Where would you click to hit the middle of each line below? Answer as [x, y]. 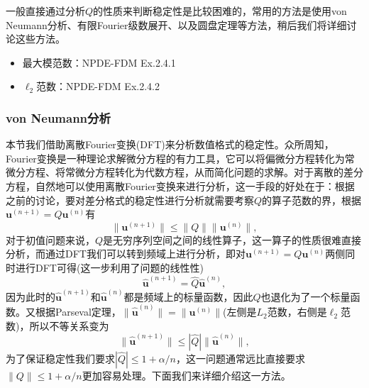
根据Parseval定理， [78, 312]
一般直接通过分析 [45, 11]
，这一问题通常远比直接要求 [241, 358]
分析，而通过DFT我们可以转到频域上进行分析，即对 [126, 254]
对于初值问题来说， [50, 239]
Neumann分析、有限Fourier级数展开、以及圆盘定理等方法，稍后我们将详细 [176, 24]
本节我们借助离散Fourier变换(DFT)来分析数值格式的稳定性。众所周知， [170, 144]
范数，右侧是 [297, 312]
